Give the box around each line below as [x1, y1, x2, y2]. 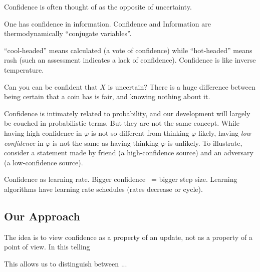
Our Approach [4, 208, 80, 223]
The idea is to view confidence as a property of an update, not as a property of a [4, 231, 252, 242]
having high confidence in [4, 127, 82, 138]
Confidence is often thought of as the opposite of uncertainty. [4, 2, 192, 12]
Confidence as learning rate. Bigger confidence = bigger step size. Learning [4, 174, 237, 184]
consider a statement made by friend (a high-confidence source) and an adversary [4, 147, 253, 158]
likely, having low [198, 127, 251, 138]
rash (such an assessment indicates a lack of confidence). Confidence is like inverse [4, 55, 256, 65]
